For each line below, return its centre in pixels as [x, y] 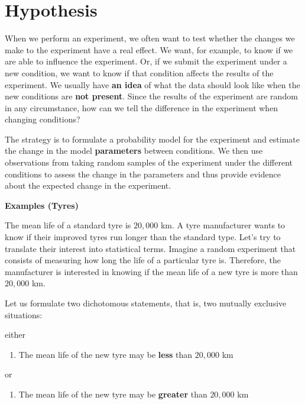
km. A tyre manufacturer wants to [223, 225]
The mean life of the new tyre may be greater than [113, 394]
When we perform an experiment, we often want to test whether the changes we [150, 38]
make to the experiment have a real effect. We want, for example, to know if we [149, 49]
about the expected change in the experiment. [88, 185]
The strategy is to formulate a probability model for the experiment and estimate [152, 139]
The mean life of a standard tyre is [68, 225]
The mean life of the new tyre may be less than [106, 354]
